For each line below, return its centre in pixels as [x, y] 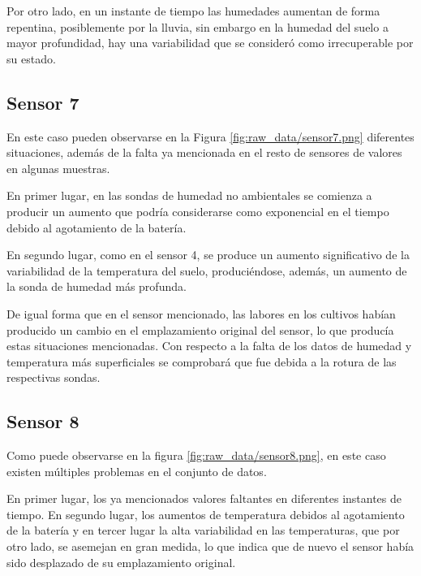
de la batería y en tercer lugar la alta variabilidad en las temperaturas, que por [203, 530]
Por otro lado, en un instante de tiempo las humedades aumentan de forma [193, 11]
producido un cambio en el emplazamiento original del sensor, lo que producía [200, 329]
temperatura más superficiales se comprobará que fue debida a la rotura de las [202, 361]
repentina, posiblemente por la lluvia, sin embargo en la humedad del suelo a [198, 26]
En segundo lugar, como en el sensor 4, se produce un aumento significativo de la [208, 255]
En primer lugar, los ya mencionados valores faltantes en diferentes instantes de [204, 498]
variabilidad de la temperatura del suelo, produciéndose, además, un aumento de [207, 270]
